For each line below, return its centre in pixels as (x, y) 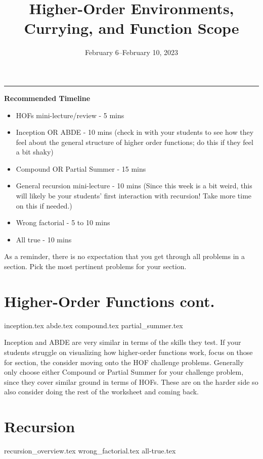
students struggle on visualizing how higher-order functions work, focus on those (128, 352)
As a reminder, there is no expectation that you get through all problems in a (125, 256)
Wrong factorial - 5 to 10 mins (63, 222)
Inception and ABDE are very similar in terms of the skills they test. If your (123, 342)
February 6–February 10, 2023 (131, 52)
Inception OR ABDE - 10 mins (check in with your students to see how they (135, 132)
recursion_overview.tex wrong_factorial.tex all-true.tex (90, 451)
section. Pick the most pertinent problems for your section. (95, 266)
